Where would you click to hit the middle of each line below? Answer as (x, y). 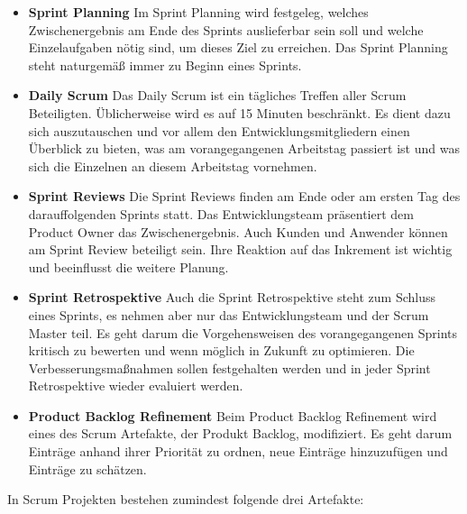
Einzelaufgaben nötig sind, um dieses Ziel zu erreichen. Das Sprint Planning (238, 47)
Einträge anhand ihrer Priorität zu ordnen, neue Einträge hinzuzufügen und (238, 451)
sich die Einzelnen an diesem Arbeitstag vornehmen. (173, 165)
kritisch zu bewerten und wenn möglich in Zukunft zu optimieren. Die (221, 350)
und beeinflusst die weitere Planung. (128, 266)
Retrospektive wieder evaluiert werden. (136, 385)
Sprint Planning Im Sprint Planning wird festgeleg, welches (198, 12)
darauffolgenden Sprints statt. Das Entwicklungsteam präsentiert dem (221, 213)
